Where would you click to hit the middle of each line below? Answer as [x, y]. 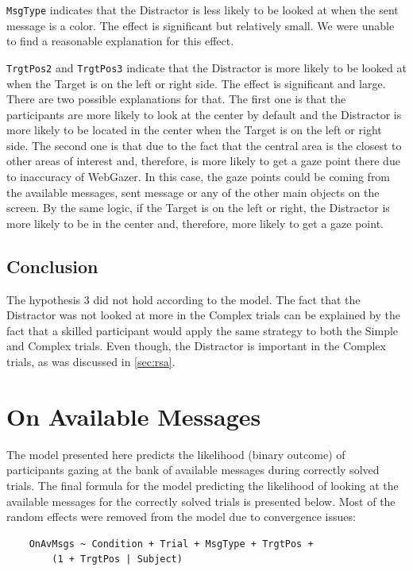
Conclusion [52, 266]
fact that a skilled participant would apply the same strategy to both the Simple [203, 330]
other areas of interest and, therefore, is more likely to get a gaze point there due [203, 161]
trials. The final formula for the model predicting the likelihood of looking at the [203, 485]
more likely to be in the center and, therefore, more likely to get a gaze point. [195, 223]
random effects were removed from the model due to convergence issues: [181, 517]
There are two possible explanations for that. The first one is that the [176, 99]
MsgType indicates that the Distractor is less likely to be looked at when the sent [203, 10]
